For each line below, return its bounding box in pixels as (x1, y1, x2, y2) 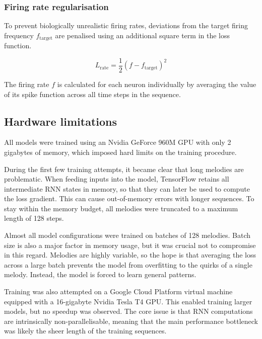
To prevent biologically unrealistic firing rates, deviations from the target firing (4, 20, 248, 31)
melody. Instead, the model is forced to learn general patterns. (4, 269, 196, 280)
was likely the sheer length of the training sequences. (4, 325, 167, 336)
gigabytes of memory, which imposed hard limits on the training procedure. (4, 146, 237, 157)
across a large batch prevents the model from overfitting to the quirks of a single (4, 259, 252, 270)
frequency (4, 30, 34, 40)
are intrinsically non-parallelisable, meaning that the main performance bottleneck (4, 315, 258, 326)
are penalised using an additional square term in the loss (55, 30, 230, 40)
